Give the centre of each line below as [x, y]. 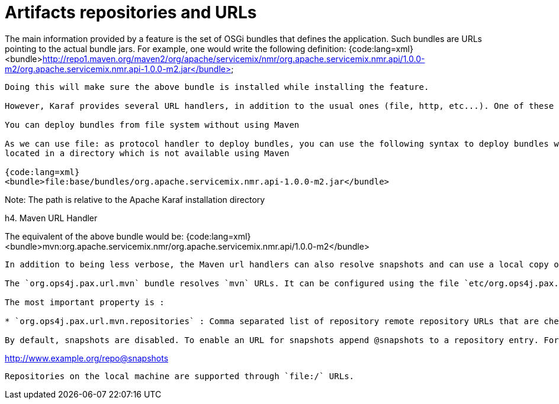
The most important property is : [85, 302]
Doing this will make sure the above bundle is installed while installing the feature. [217, 87]
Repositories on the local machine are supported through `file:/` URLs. [180, 376]
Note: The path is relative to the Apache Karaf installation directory [135, 199]
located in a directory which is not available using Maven [147, 153]
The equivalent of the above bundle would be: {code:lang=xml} [128, 236]
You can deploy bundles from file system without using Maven [152, 125]
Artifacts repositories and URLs [131, 12]
